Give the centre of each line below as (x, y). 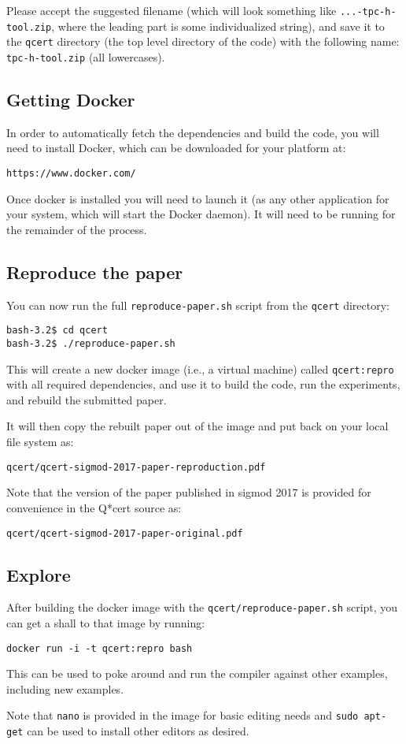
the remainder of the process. (77, 229)
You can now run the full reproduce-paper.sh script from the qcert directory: (198, 305)
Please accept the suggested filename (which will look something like (172, 10)
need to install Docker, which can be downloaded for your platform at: (176, 148)
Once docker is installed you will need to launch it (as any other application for (198, 198)
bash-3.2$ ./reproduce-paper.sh (91, 343)
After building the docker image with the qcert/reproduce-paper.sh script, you (202, 607)
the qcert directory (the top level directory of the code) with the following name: (203, 41)
